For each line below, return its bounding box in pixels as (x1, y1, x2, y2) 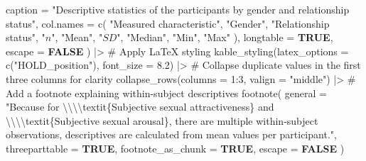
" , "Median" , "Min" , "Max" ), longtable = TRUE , (117, 30, 333, 45)
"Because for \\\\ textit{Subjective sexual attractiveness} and (6, 99, 274, 114)
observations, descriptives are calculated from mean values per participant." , (6, 127, 337, 142)
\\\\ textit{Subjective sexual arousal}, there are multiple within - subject (6, 113, 318, 128)
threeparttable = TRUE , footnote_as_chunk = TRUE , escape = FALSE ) (6, 140, 345, 155)
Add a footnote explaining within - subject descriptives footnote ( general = (6, 85, 327, 100)
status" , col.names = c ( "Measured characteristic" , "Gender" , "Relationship (6, 16, 330, 30)
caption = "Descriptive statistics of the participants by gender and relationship (6, 2, 350, 16)
